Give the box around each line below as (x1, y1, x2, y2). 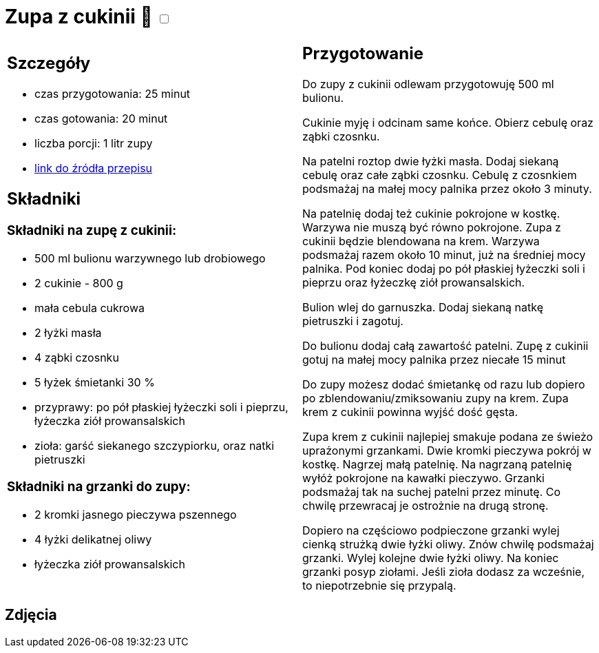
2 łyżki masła (34, 325, 102, 340)
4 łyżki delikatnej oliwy (34, 532, 152, 547)
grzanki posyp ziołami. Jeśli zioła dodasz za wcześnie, (302, 564, 585, 579)
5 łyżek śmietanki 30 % (34, 375, 155, 389)
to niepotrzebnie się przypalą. (302, 578, 456, 592)
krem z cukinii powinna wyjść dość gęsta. (302, 404, 518, 419)
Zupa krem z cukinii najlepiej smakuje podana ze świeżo (302, 429, 593, 444)
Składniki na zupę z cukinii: (7, 222, 177, 238)
